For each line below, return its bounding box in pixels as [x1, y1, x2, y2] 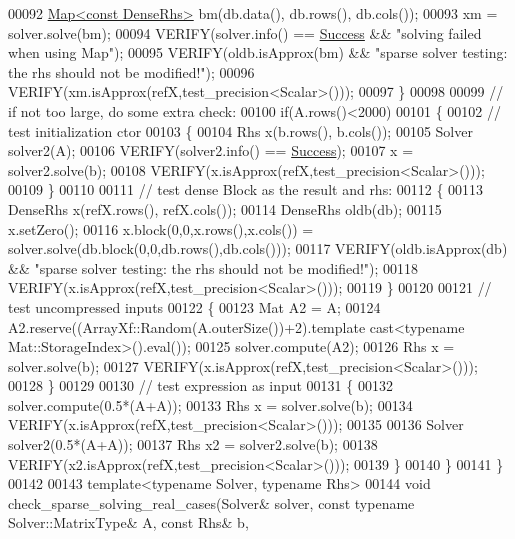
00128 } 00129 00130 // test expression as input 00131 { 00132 [8, 375, 393, 396]
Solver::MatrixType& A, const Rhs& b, [8, 512, 249, 533]
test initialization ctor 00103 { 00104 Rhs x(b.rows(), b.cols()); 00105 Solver [8, 120, 473, 141]
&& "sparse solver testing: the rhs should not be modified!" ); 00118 [8, 257, 419, 278]
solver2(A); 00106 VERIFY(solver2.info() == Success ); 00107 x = [8, 140, 414, 161]
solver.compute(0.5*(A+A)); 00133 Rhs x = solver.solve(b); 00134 [8, 394, 413, 415]
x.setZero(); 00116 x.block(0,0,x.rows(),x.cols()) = [8, 218, 314, 239]
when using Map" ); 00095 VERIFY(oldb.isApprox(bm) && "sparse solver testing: [8, 42, 508, 63]
